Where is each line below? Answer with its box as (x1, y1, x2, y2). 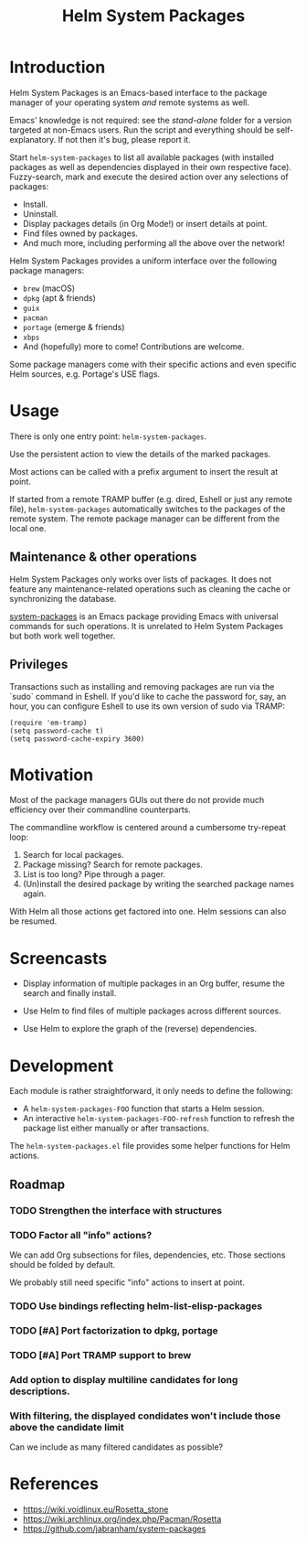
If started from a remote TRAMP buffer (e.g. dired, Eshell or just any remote (9, 493, 293, 504)
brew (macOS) (22, 283, 76, 294)
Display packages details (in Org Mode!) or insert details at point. (22, 218, 268, 229)
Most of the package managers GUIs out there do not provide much (9, 795, 265, 806)
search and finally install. (22, 988, 117, 999)
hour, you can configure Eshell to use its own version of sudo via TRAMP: (9, 701, 286, 712)
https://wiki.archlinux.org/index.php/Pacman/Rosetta (22, 1513, 222, 1524)
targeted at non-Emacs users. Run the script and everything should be (9, 124, 275, 135)
